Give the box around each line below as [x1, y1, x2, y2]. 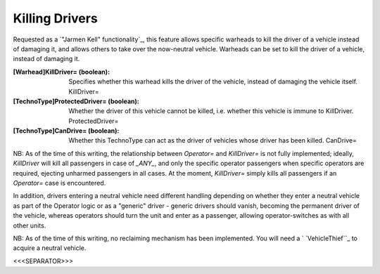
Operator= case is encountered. [13, 179, 106, 188]
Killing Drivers [13, 11, 98, 26]
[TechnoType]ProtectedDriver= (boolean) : [13, 97, 140, 105]
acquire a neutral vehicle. [13, 244, 87, 252]
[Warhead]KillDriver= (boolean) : [13, 67, 110, 76]
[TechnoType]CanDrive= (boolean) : [13, 126, 120, 135]
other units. [13, 221, 46, 230]
